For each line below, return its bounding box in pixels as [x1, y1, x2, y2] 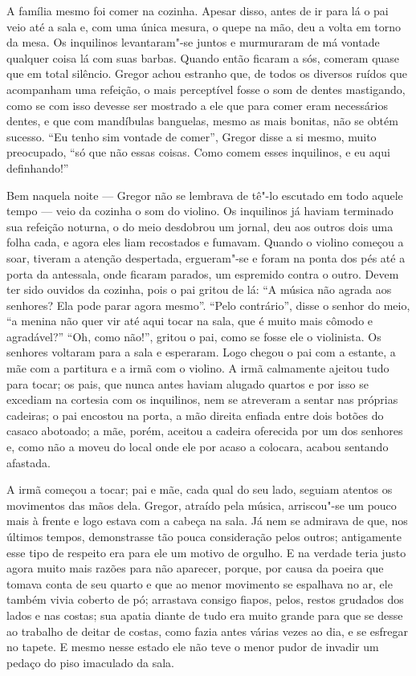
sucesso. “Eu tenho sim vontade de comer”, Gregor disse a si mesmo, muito [6, 128, 377, 145]
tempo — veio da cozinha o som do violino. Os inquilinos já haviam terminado [6, 202, 394, 219]
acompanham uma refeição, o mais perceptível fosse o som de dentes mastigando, [6, 80, 406, 97]
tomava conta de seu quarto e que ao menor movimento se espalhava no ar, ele [6, 575, 393, 592]
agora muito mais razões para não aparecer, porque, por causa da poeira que [6, 560, 384, 576]
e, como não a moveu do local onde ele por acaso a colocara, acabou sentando [6, 438, 389, 455]
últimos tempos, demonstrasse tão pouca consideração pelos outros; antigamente [6, 528, 402, 544]
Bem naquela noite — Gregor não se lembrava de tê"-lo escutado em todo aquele [6, 186, 403, 203]
